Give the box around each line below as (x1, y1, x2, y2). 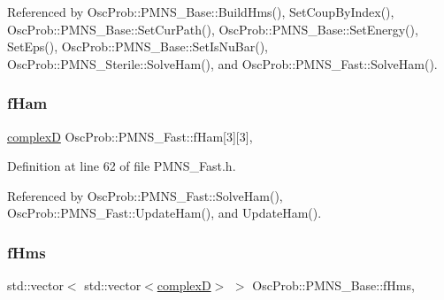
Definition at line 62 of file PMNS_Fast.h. (7, 157, 236, 175)
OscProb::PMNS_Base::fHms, (252, 276, 415, 295)
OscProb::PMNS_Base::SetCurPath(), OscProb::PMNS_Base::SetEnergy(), (7, 19, 418, 38)
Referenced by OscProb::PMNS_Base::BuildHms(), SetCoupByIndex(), (7, 3, 394, 20)
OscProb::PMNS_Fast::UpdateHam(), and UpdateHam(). (7, 204, 322, 222)
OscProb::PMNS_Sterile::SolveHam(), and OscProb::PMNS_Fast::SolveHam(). (7, 54, 438, 73)
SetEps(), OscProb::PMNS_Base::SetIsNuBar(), (7, 37, 269, 56)
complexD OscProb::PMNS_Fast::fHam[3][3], (7, 127, 253, 145)
